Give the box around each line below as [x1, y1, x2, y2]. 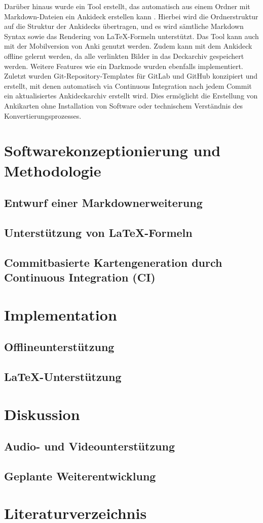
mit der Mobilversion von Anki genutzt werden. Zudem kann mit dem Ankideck [4, 41, 252, 51]
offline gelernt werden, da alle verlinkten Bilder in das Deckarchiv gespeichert [4, 50, 244, 61]
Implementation [4, 304, 117, 325]
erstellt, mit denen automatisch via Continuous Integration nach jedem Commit [4, 80, 252, 91]
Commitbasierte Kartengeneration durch [4, 254, 222, 270]
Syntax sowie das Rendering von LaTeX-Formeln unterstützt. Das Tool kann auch [4, 30, 259, 41]
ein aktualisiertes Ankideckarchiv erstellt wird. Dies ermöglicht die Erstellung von [4, 90, 258, 101]
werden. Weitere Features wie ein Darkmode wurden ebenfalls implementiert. [4, 60, 243, 71]
